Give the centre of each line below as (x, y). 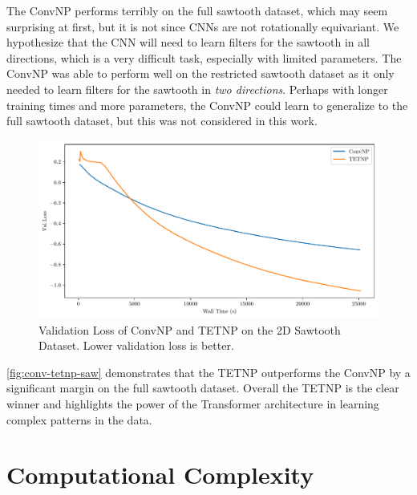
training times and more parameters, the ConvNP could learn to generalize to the (207, 105)
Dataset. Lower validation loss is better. (136, 345)
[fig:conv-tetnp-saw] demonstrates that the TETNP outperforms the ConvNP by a (208, 372)
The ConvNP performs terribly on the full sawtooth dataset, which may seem (197, 10)
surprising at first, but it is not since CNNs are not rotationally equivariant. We (203, 26)
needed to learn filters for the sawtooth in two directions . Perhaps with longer (197, 89)
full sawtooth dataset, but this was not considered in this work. (162, 121)
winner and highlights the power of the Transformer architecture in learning (193, 404)
